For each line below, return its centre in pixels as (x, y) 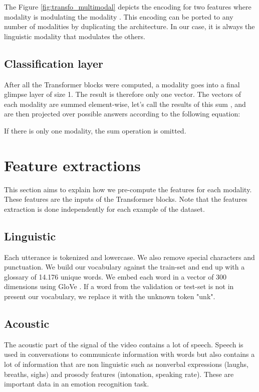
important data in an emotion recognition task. (77, 384)
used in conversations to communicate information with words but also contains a (129, 354)
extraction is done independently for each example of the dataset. (104, 209)
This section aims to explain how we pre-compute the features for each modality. (128, 189)
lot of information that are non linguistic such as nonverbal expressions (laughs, (126, 364)
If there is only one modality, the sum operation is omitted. (95, 130)
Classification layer (54, 63)
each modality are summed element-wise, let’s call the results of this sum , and (125, 104)
